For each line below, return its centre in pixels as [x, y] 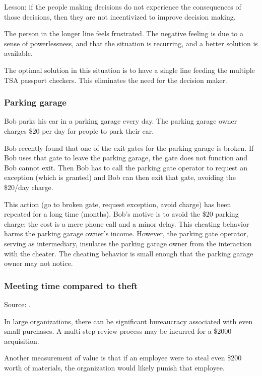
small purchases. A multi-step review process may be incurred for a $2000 [118, 331]
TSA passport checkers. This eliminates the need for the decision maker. [116, 80]
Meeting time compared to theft [71, 285]
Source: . [17, 304]
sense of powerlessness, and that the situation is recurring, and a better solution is [131, 43]
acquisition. [22, 341]
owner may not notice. [39, 263]
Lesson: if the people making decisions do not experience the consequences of [123, 7]
